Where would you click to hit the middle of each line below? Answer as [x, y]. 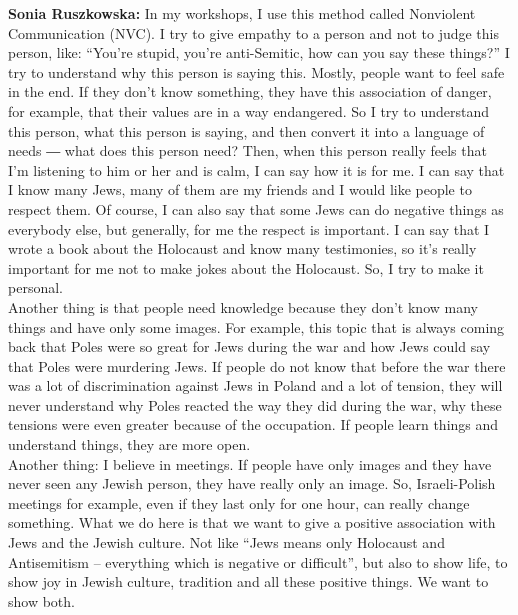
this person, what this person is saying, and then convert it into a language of [246, 130]
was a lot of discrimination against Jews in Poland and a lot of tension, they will [255, 385]
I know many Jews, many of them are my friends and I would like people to [240, 189]
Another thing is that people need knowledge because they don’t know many [243, 306]
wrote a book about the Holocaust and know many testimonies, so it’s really [242, 248]
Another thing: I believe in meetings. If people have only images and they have [250, 463]
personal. [35, 287]
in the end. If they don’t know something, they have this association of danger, [250, 91]
